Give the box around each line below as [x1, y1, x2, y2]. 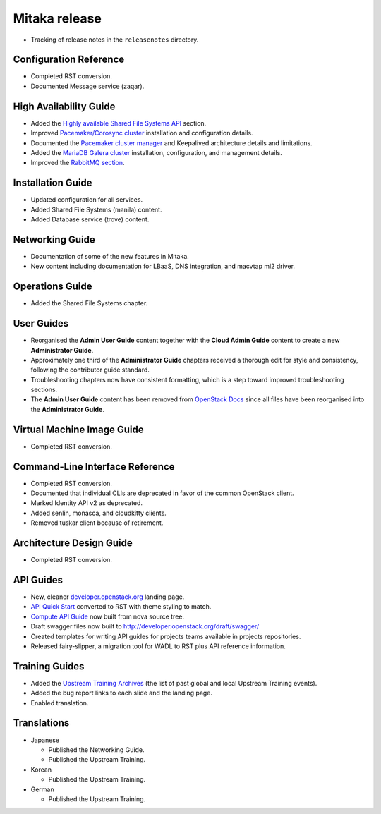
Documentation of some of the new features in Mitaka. [30, 252, 190, 260]
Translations [13, 717, 70, 729]
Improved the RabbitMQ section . [30, 159, 125, 167]
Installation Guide [13, 177, 92, 189]
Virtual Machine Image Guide [13, 423, 144, 435]
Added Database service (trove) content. [30, 215, 150, 224]
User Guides [13, 317, 69, 329]
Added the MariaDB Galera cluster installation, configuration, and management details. [30, 148, 282, 157]
